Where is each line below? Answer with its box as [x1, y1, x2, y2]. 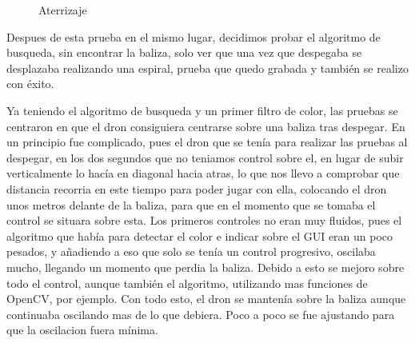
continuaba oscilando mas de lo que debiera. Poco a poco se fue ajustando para [6, 305, 395, 322]
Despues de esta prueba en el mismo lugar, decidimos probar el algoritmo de [6, 28, 381, 45]
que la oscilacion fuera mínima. [6, 321, 158, 338]
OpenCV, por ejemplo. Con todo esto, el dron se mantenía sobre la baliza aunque [6, 290, 406, 307]
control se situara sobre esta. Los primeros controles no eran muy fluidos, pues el [6, 212, 402, 229]
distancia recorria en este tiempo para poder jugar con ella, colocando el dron [6, 180, 387, 197]
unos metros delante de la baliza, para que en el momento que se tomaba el [6, 196, 376, 213]
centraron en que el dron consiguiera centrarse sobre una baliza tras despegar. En [6, 118, 405, 134]
